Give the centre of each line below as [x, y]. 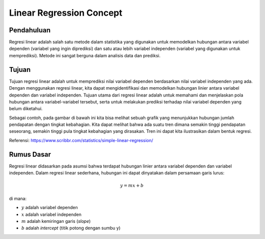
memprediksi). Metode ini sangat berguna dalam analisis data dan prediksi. [85, 55]
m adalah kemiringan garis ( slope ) [56, 221]
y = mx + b [132, 186]
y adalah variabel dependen [50, 208]
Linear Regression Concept [66, 13]
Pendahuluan [30, 30]
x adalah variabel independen [52, 214]
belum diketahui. [26, 109]
